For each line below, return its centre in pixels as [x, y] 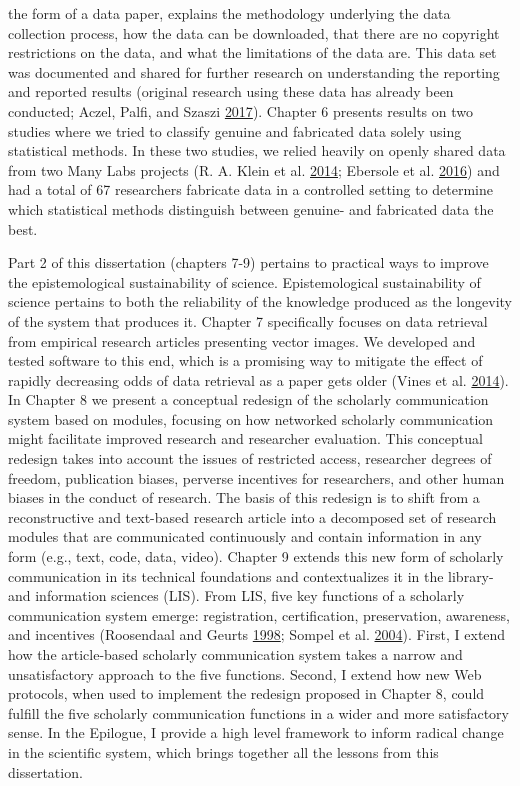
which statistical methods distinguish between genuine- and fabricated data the [251, 208]
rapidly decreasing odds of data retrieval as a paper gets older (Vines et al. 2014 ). [258, 379]
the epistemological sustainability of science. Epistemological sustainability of [244, 281]
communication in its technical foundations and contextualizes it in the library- [251, 575]
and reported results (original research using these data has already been [231, 91]
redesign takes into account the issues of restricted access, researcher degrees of [250, 458]
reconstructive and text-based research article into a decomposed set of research [252, 516]
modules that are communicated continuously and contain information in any [245, 536]
